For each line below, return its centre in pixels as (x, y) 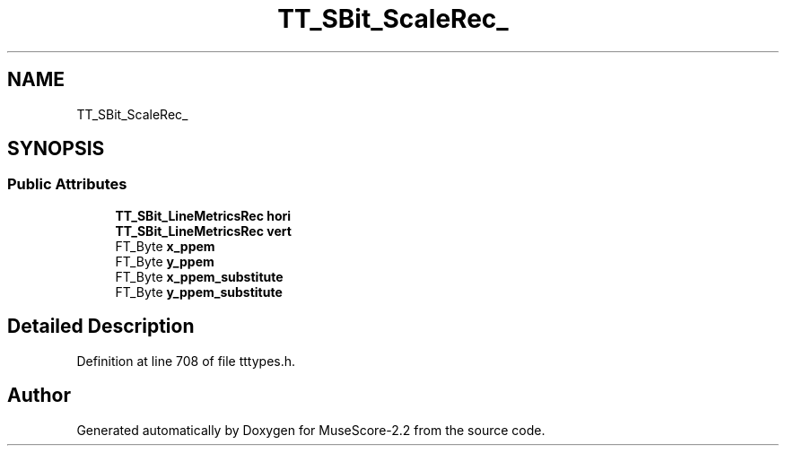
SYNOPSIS (56, 149)
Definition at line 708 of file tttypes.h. (186, 361)
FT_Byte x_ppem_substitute (199, 276)
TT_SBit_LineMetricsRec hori (203, 215)
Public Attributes (67, 184)
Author (39, 396)
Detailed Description (101, 327)
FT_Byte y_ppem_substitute (199, 292)
